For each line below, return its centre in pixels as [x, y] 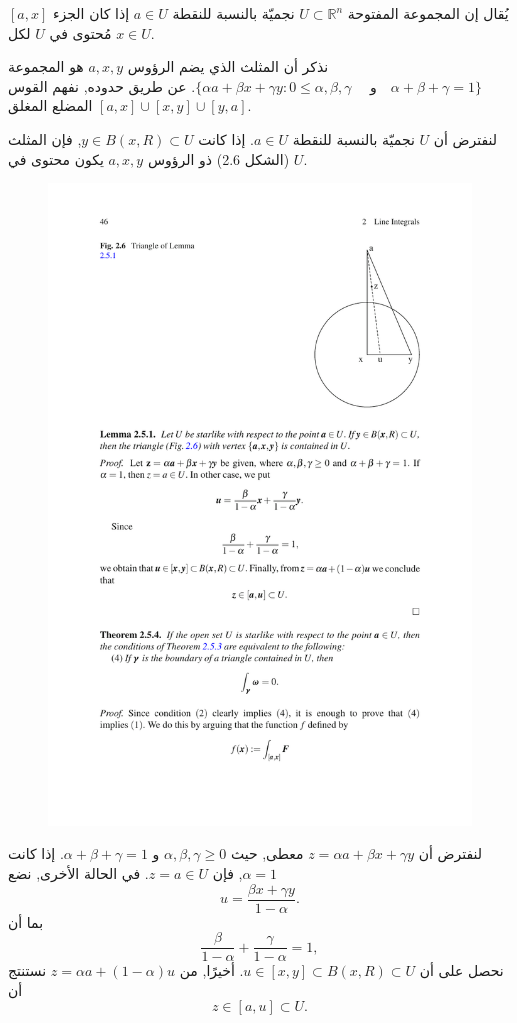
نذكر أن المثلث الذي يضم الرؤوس [228, 66]
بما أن [26, 921]
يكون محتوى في [56, 158]
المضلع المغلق [50, 105]
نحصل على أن [461, 970]
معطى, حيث [267, 853]
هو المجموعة [46, 66]
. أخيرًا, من [211, 970]
